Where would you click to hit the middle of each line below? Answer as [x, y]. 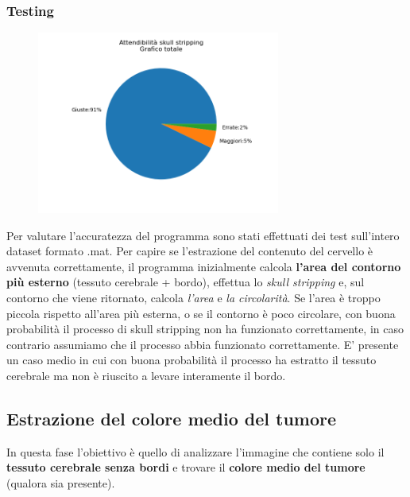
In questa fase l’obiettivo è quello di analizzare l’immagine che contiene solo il [195, 451]
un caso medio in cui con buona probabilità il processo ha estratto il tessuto [191, 360]
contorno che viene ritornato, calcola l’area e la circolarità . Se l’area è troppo [193, 297]
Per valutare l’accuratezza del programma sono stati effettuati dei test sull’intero [203, 235]
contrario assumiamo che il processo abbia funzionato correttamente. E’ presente [203, 344]
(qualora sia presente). [61, 482]
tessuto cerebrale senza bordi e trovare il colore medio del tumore [186, 467]
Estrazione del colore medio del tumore [172, 418]
